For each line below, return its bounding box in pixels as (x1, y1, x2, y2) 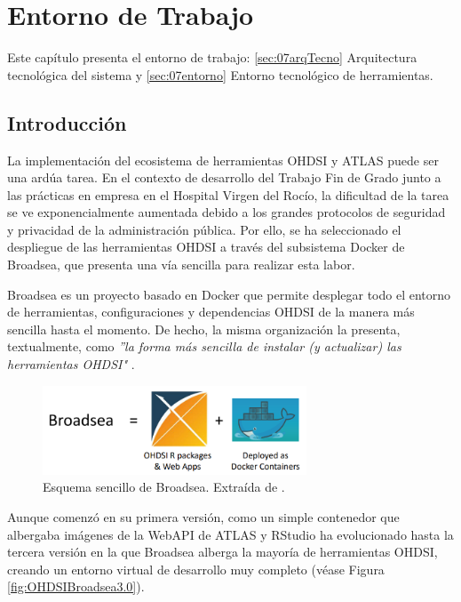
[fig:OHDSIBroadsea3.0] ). (7, 577, 145, 596)
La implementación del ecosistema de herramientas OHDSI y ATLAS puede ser (7, 150, 439, 169)
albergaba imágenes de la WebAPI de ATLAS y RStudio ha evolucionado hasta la (7, 525, 454, 543)
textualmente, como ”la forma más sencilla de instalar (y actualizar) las (7, 337, 401, 356)
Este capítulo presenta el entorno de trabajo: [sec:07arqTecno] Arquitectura (7, 48, 417, 67)
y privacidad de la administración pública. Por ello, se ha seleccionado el (7, 220, 401, 238)
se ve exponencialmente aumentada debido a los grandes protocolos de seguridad (7, 203, 446, 221)
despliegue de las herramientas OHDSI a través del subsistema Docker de (7, 237, 405, 256)
